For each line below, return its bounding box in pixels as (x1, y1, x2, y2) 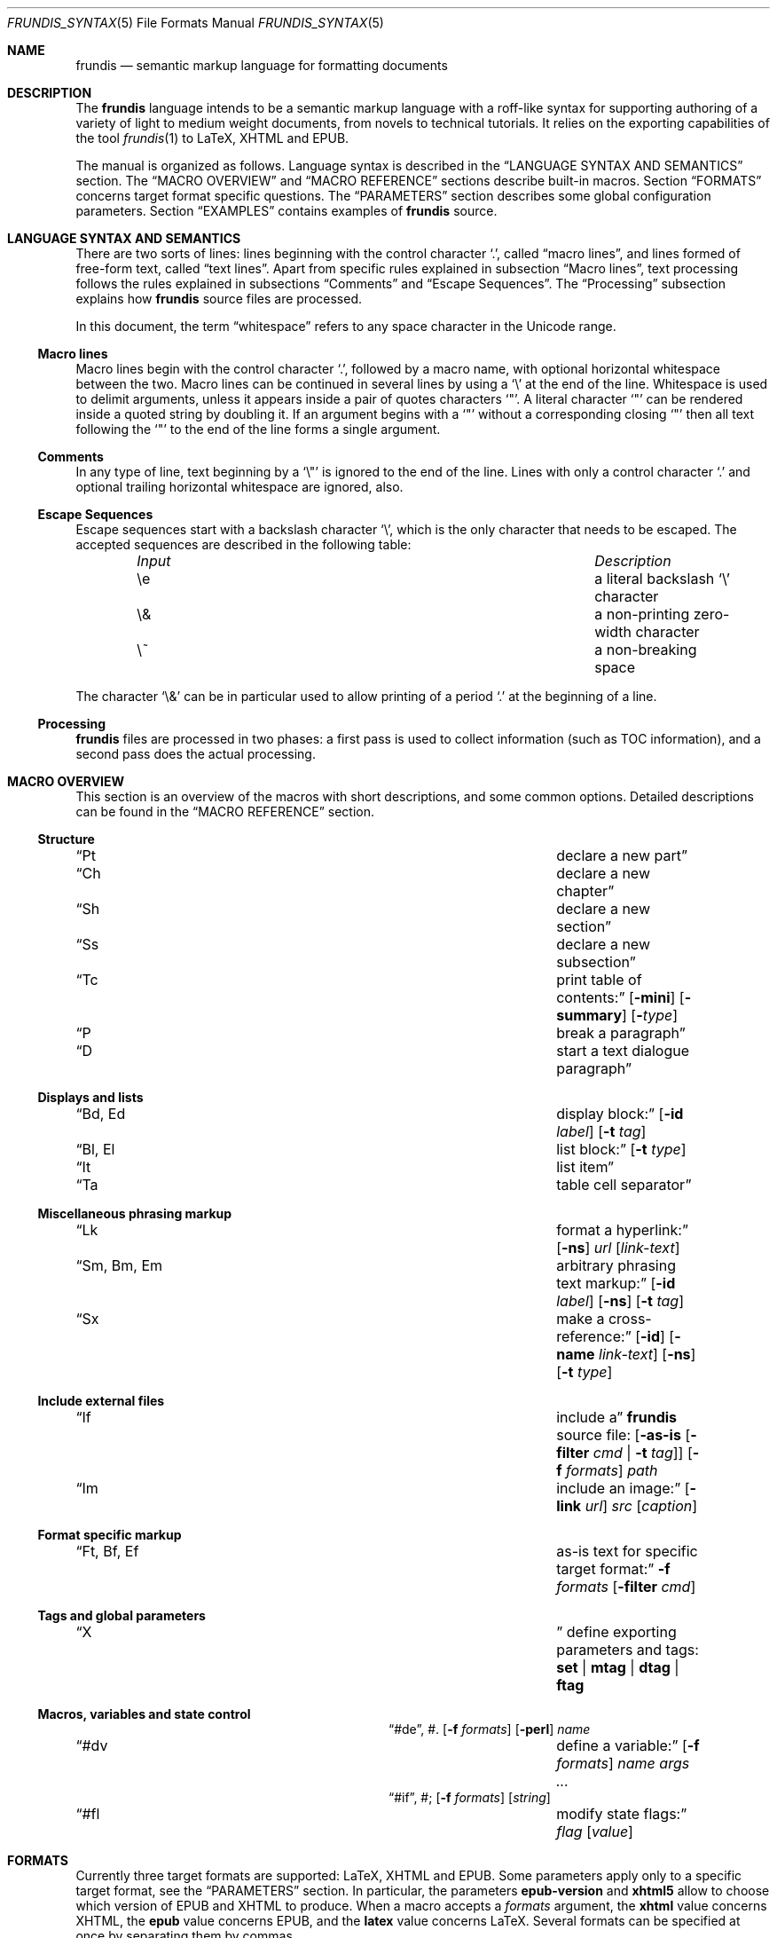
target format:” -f (556, 1560, 671, 1578)
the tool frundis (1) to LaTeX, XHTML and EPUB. (75, 130, 349, 146)
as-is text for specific (556, 1542, 698, 1560)
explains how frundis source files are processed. (75, 291, 362, 306)
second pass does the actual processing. (75, 746, 316, 761)
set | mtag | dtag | (556, 1658, 679, 1676)
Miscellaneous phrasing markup (37, 1206, 232, 1221)
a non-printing (594, 605, 690, 623)
